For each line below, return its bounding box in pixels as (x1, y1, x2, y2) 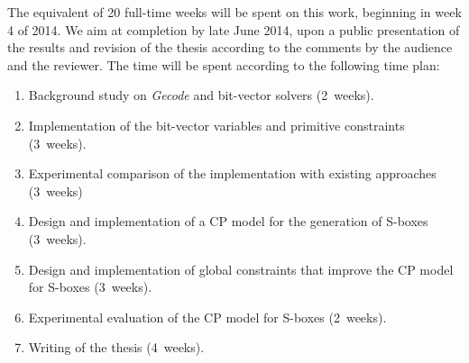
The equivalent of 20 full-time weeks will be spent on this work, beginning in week (7, 3, 462, 21)
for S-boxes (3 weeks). (28, 277, 152, 296)
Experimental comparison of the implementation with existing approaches (28, 164, 437, 183)
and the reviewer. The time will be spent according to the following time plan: (7, 55, 440, 74)
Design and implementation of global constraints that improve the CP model (28, 259, 454, 278)
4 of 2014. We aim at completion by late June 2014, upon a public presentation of (7, 20, 460, 39)
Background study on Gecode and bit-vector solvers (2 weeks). (28, 86, 374, 104)
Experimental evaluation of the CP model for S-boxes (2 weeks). (28, 307, 387, 326)
